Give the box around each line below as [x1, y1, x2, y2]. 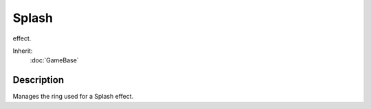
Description [12, 74, 65, 86]
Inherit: [12, 47, 33, 55]
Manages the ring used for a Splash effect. [12, 93, 134, 101]
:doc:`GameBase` [30, 56, 79, 64]
